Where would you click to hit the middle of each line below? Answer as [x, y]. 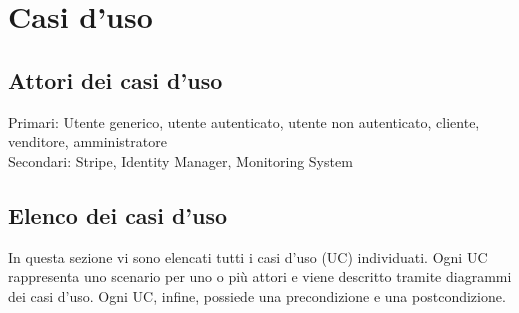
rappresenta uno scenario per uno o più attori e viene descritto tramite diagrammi [260, 276]
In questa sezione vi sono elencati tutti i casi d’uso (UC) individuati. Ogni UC [248, 256]
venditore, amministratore [87, 141]
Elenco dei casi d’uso [118, 214]
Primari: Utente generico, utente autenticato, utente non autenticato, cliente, [244, 121]
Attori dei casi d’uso [115, 79]
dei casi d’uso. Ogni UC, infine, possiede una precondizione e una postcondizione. [257, 295]
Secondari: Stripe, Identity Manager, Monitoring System [180, 160]
